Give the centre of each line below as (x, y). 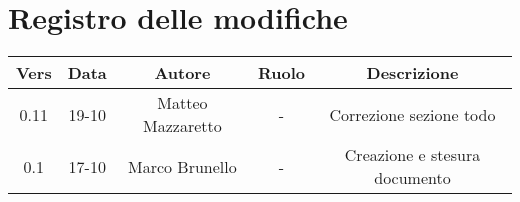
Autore (182, 73)
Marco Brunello (182, 166)
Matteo (182, 103)
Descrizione (412, 73)
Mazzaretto (182, 126)
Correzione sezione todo (412, 114)
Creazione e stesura (412, 155)
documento (412, 178)
